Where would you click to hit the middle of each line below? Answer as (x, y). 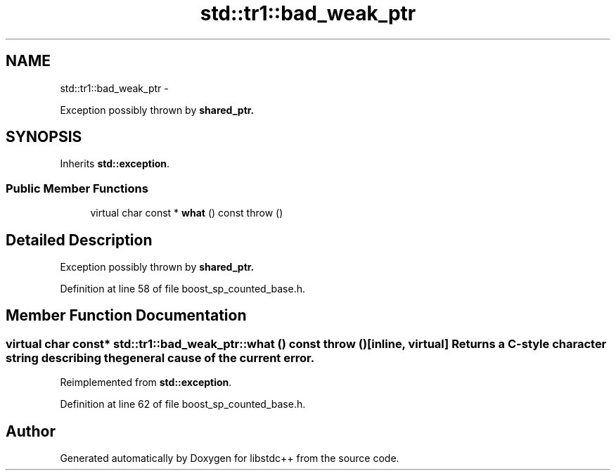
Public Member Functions (77, 188)
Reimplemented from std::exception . (146, 382)
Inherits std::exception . (115, 164)
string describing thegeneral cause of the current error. (160, 358)
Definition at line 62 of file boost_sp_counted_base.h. (183, 404)
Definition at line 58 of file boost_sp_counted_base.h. (182, 289)
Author (31, 431)
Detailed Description (79, 240)
